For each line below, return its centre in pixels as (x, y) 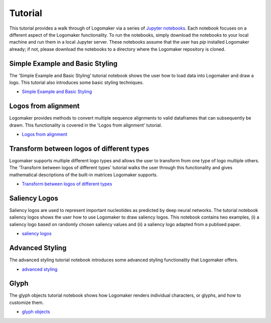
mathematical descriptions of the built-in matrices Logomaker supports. (84, 175)
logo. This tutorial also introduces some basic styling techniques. (77, 82)
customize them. (27, 302)
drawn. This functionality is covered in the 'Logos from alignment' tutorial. (86, 125)
